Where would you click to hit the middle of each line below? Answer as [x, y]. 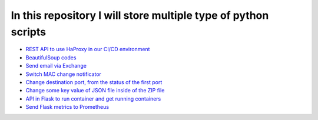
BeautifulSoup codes [51, 57]
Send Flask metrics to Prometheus [67, 107]
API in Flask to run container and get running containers [93, 99]
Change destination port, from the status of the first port [94, 82]
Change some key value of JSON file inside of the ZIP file [95, 91]
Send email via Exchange [56, 66]
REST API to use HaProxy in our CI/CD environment [88, 49]
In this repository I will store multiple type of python [140, 15]
